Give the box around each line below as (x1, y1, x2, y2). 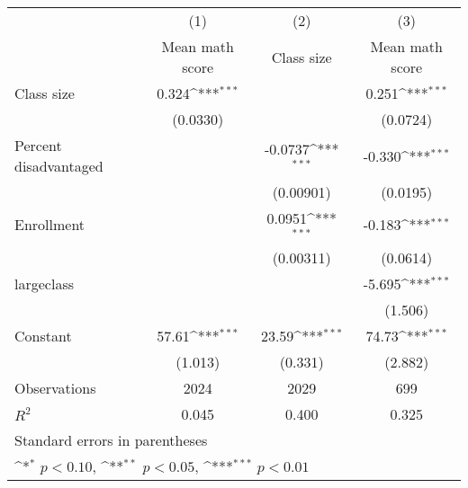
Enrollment (14, 214, 85, 235)
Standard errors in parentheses (14, 429, 208, 450)
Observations (14, 377, 96, 398)
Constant (14, 324, 72, 346)
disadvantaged (14, 155, 103, 176)
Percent (14, 135, 62, 155)
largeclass (14, 272, 74, 294)
